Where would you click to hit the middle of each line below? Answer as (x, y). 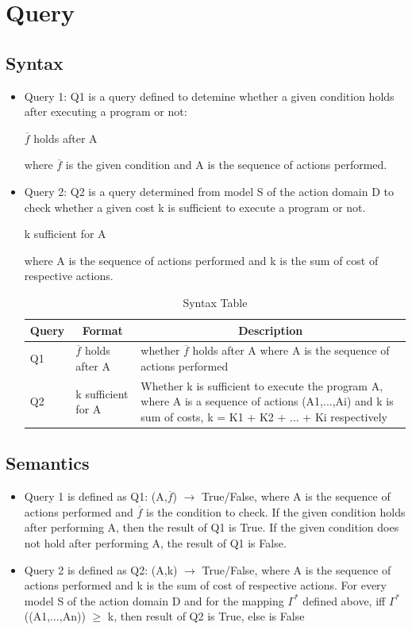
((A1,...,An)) (55, 616)
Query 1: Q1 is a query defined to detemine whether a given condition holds (209, 96)
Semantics (48, 463)
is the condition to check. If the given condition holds (276, 511)
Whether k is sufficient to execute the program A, (262, 385)
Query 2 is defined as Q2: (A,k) (101, 569)
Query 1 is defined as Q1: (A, (96, 496)
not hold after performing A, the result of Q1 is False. (155, 543)
